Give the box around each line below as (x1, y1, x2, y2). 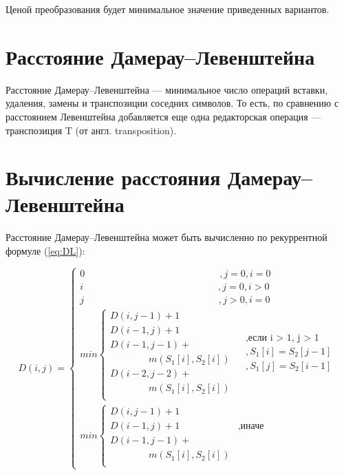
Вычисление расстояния (6, 163, 221, 191)
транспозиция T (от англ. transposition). (6, 123, 177, 137)
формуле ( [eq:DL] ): (6, 244, 85, 257)
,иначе (237, 421, 264, 432)
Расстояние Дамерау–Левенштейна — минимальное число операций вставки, (6, 82, 328, 96)
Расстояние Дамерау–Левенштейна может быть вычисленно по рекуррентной (6, 230, 327, 244)
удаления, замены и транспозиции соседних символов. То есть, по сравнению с (6, 96, 339, 110)
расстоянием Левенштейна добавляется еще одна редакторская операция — (6, 109, 321, 123)
